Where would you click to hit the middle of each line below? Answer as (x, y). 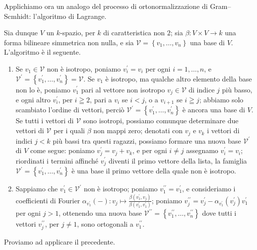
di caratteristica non (134, 33)
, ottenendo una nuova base (100, 213)
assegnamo (202, 150)
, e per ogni (150, 150)
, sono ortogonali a (105, 224)
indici (24, 140)
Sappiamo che (37, 189)
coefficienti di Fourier (48, 200)
